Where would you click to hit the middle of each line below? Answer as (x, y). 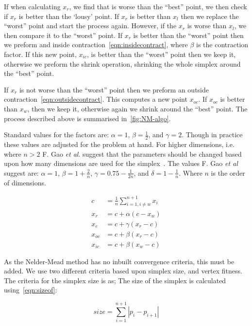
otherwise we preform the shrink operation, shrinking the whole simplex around (122, 63)
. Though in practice (212, 135)
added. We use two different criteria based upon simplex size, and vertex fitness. (123, 271)
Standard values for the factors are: (57, 135)
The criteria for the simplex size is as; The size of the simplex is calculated (115, 280)
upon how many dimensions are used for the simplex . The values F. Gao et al (121, 163)
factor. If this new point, (40, 54)
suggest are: (21, 172)
